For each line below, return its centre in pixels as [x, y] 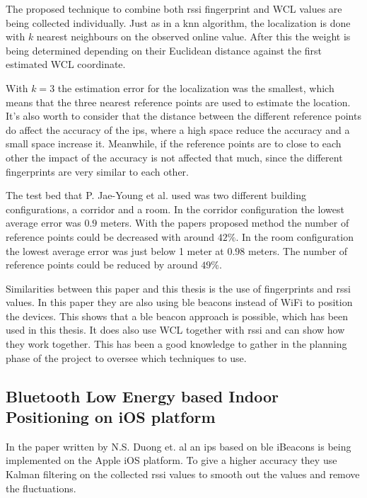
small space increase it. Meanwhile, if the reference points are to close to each [174, 143]
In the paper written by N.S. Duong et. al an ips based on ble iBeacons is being [179, 446]
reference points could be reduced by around [102, 265]
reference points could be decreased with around [110, 236]
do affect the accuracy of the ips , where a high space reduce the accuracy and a [178, 129]
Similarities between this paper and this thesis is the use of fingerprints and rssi [178, 288]
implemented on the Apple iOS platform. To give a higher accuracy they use [171, 460]
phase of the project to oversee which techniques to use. [126, 357]
